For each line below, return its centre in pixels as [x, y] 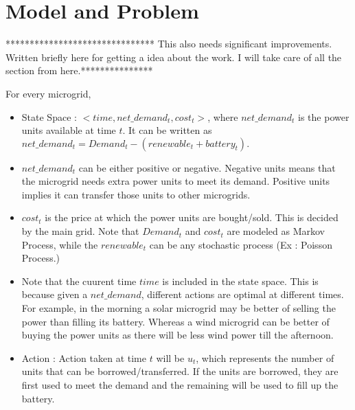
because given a [55, 294]
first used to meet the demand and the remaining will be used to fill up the [180, 385]
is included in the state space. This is [240, 281]
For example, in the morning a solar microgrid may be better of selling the [179, 308]
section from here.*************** [79, 70]
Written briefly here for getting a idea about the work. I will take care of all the [174, 57]
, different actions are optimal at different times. [242, 294]
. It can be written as [167, 130]
